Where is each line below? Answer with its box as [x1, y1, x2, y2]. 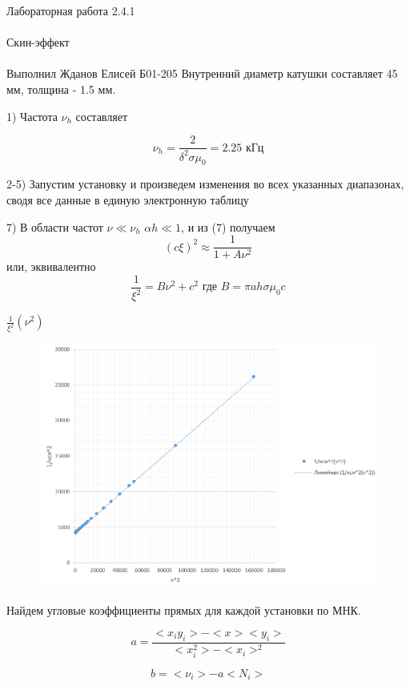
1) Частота [6, 107, 58, 124]
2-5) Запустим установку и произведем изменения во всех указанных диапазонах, [6, 176, 404, 192]
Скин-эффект [6, 34, 70, 50]
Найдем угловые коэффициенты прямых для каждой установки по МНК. [6, 602, 361, 619]
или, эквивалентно [6, 258, 96, 275]
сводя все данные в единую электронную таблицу [6, 191, 249, 208]
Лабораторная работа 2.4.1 [6, 2, 135, 18]
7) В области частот [6, 218, 103, 235]
